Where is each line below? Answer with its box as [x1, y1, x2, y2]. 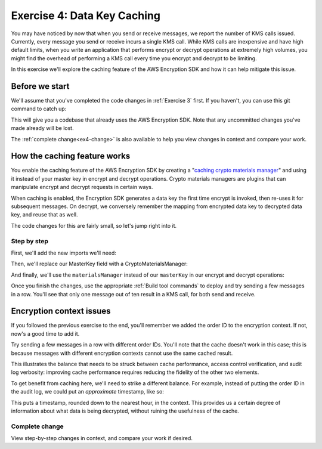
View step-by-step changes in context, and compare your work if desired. [11, 435, 193, 442]
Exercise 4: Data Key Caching [11, 9, 161, 22]
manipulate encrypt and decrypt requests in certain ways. [11, 184, 153, 191]
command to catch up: [11, 105, 67, 113]
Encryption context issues [11, 306, 111, 316]
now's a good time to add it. [11, 330, 80, 337]
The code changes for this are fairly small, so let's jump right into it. [11, 222, 177, 229]
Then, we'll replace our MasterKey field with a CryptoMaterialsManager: [11, 260, 188, 268]
